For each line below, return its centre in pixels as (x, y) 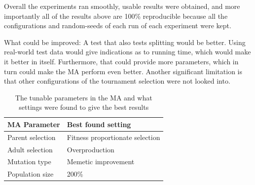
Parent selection (32, 137)
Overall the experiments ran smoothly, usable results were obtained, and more (122, 6)
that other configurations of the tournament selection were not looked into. (117, 81)
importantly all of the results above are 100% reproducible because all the (116, 16)
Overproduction (91, 149)
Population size (31, 174)
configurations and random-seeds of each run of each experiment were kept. (118, 25)
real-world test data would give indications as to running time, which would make (127, 52)
